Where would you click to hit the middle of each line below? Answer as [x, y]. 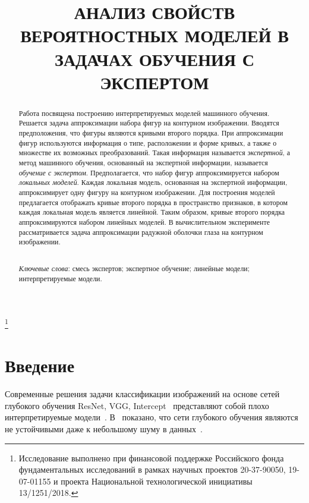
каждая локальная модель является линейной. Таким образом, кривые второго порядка [152, 212]
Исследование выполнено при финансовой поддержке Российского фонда [151, 458]
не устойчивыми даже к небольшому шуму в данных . [104, 428]
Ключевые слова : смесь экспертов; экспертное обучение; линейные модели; [134, 268]
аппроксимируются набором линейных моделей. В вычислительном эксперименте [144, 221]
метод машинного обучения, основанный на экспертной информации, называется [143, 163]
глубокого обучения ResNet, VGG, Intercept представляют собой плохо [137, 405]
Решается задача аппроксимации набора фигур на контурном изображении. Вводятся [149, 123]
